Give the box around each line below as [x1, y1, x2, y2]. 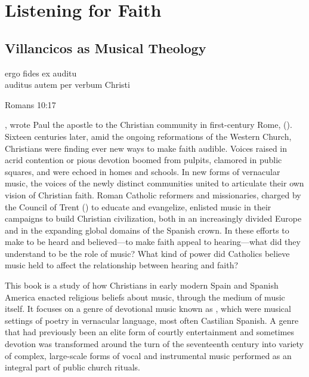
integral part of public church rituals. [5, 361, 140, 373]
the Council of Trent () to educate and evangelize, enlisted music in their [5, 200, 271, 213]
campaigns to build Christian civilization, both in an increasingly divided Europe [5, 212, 302, 225]
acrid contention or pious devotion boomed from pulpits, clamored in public [5, 154, 282, 166]
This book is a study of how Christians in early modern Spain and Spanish [5, 279, 279, 292]
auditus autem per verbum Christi [5, 78, 130, 91]
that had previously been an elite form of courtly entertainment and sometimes [5, 326, 294, 338]
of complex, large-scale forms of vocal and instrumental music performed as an [5, 349, 292, 361]
